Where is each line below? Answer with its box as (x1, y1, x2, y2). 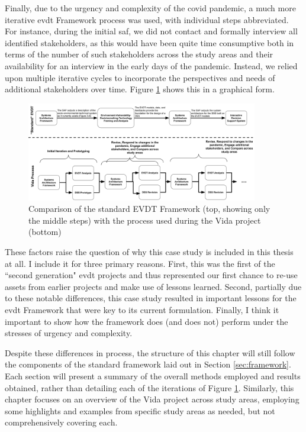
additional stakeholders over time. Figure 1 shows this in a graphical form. (5, 83, 275, 95)
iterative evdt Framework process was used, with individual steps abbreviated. (5, 13, 289, 25)
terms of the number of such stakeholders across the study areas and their (5, 48, 273, 60)
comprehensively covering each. (5, 416, 118, 428)
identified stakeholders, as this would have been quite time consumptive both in (5, 36, 294, 49)
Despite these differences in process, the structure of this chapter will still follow (5, 346, 295, 359)
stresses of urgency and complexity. (5, 327, 133, 339)
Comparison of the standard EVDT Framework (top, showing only (28, 202, 270, 215)
